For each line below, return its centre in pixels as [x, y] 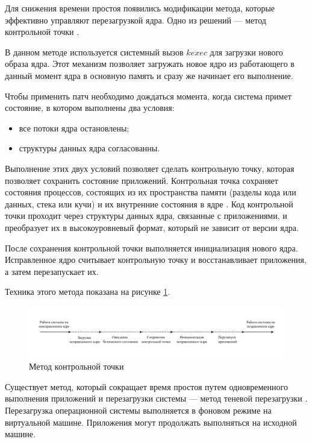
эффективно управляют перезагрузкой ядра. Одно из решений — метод [136, 20]
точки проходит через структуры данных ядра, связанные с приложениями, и [146, 216]
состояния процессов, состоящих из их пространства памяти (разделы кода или [151, 192]
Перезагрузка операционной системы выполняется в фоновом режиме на [138, 410]
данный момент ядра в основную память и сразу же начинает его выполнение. [149, 75]
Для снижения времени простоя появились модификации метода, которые [140, 8]
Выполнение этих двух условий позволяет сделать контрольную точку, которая [150, 168]
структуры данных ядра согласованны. [89, 148]
